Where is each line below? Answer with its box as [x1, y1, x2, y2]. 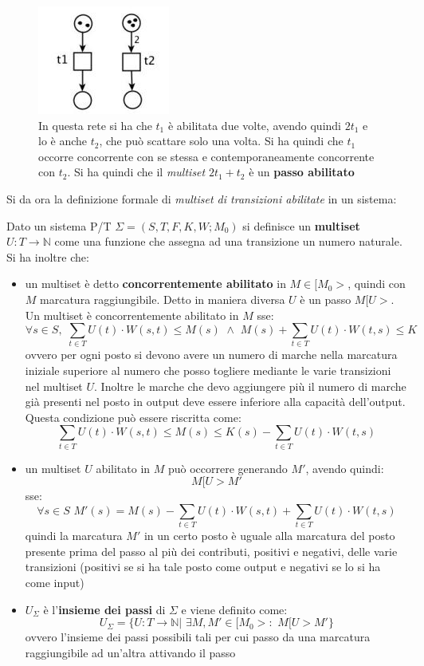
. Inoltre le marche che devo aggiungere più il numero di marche [94, 377, 406, 394]
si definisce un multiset [242, 217, 360, 234]
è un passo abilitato [249, 164, 355, 180]
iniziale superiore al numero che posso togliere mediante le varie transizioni [25, 362, 391, 379]
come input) [25, 574, 84, 591]
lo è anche [38, 132, 88, 149]
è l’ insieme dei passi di [43, 601, 166, 617]
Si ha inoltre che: [6, 248, 89, 265]
